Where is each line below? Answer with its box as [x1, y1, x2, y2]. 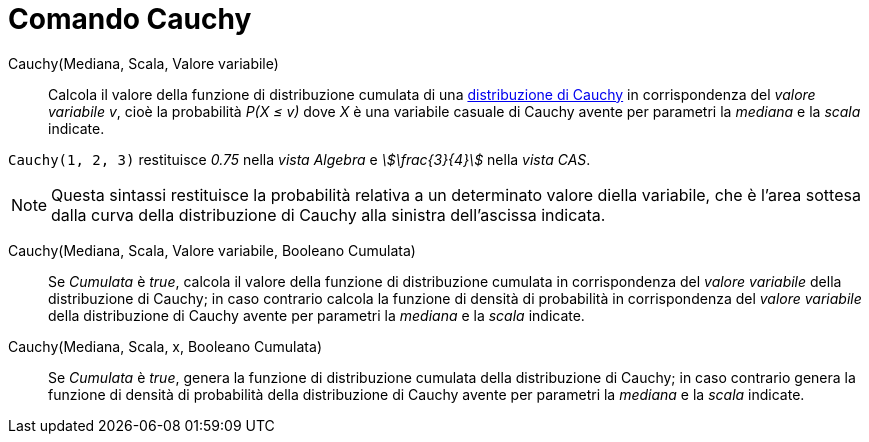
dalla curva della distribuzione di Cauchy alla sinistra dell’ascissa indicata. [51, 204, 606, 225]
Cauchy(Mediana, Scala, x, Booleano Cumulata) [8, 337, 322, 355]
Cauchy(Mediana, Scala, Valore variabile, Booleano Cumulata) [8, 241, 416, 259]
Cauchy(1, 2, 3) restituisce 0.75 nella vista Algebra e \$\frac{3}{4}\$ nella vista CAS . [8, 150, 591, 168]
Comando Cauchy [8, 2, 252, 36]
